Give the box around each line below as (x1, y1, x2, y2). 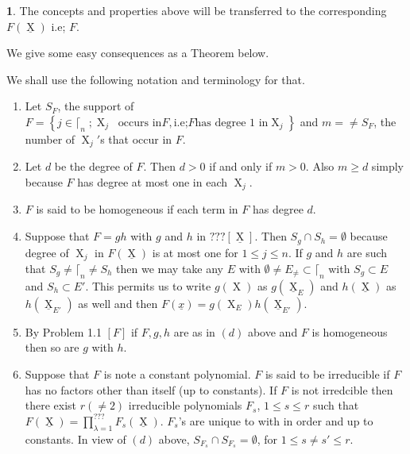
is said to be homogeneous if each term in (36, 201, 238, 217)
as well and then (78, 294, 158, 311)
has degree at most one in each (77, 174, 228, 190)
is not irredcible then (291, 381, 393, 398)
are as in (173, 323, 215, 340)
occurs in (118, 117, 162, 129)
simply (371, 158, 404, 175)
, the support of (57, 98, 134, 114)
